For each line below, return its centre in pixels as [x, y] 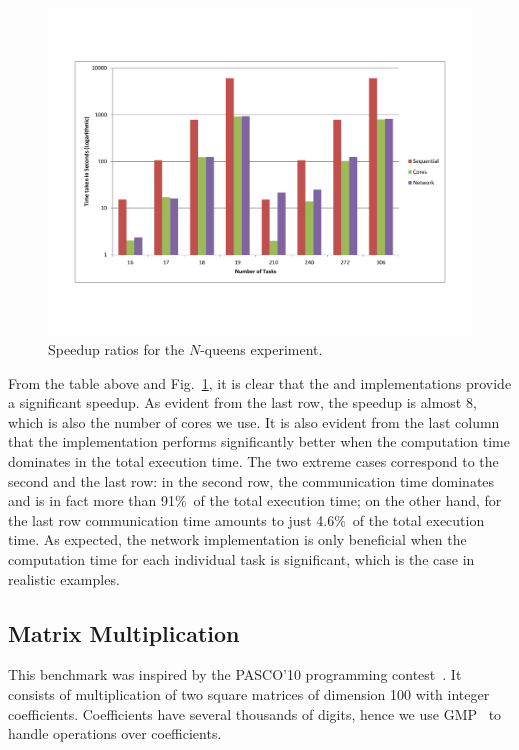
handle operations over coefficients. [115, 733]
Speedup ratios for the [116, 349]
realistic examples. [64, 578]
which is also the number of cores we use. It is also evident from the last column [254, 421]
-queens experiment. [261, 349]
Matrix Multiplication [124, 632]
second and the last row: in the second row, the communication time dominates [251, 480]
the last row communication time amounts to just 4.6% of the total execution [246, 519]
